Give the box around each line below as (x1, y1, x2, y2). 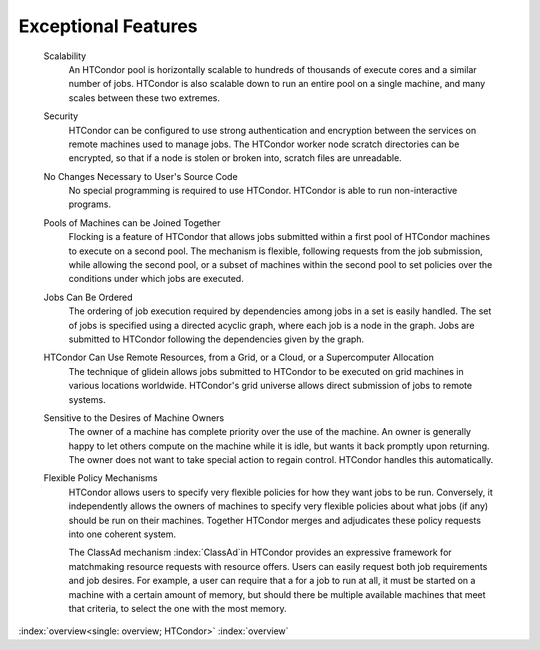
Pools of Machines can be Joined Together (43, 216, 221, 229)
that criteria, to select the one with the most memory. (68, 603, 287, 614)
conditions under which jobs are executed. (68, 273, 244, 285)
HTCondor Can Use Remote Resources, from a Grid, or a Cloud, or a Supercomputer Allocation (43, 351, 434, 364)
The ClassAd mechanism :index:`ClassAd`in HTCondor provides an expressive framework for (68, 546, 452, 559)
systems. (68, 393, 106, 405)
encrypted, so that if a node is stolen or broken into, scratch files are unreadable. (68, 152, 402, 164)
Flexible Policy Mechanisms (43, 472, 158, 484)
